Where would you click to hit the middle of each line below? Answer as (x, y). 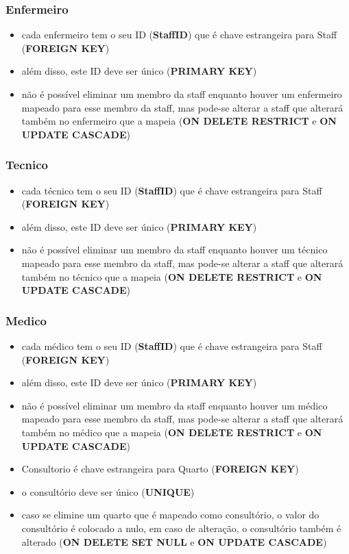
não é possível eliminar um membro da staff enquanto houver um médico (174, 405)
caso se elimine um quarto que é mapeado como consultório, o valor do (170, 515)
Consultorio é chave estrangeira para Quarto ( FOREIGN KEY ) (160, 469)
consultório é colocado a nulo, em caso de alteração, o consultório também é (181, 528)
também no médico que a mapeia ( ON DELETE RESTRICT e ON (172, 432)
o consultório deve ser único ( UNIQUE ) (108, 491)
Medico (26, 320)
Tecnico (27, 165)
